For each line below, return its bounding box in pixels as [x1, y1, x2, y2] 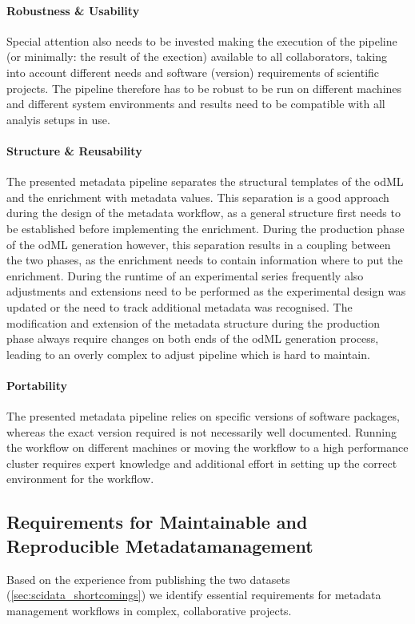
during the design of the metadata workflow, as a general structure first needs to [6, 204, 401, 221]
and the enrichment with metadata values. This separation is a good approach [6, 188, 389, 205]
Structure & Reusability [6, 142, 142, 159]
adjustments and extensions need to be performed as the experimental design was [6, 283, 406, 300]
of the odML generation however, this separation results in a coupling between [6, 236, 391, 252]
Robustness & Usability [6, 2, 140, 18]
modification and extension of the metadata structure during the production [6, 314, 381, 331]
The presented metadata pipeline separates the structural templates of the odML [6, 173, 404, 190]
